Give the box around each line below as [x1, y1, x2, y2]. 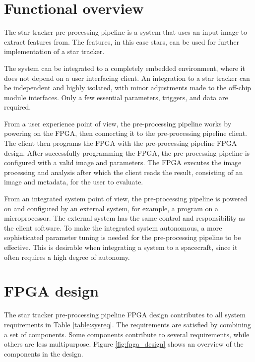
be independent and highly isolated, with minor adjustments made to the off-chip [4, 82, 252, 93]
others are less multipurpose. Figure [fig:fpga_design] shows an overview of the [4, 339, 244, 349]
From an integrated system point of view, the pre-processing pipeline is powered [4, 193, 248, 204]
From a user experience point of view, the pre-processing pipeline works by [4, 118, 232, 128]
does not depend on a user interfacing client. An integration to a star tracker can [4, 72, 250, 83]
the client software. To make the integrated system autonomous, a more [4, 222, 222, 233]
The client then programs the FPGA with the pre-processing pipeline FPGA [4, 138, 237, 148]
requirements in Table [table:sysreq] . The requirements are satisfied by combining [4, 319, 251, 329]
